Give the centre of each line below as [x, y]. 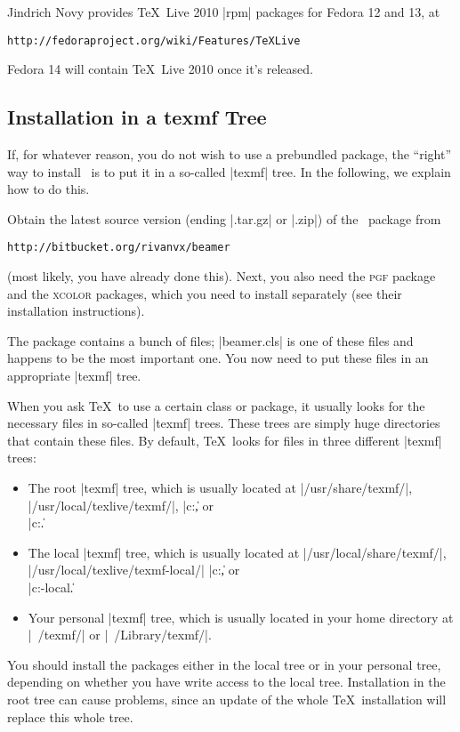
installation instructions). [76, 311]
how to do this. [48, 189]
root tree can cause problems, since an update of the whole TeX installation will [227, 699]
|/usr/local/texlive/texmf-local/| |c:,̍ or [134, 570]
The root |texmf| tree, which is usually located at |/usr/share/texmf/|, [220, 488]
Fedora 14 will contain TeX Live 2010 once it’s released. [160, 69]
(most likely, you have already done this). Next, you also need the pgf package [222, 276]
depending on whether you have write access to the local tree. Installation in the [226, 682]
